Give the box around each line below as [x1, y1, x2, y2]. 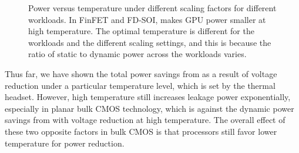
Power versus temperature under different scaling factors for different [28, 2, 277, 14]
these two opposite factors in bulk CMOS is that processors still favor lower [5, 125, 277, 137]
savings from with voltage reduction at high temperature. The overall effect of [5, 114, 285, 126]
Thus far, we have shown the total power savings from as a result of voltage [5, 67, 277, 79]
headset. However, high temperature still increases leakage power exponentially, [5, 91, 291, 103]
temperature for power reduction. [5, 137, 125, 149]
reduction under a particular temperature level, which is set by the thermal [5, 79, 276, 91]
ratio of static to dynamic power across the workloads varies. [28, 48, 247, 60]
